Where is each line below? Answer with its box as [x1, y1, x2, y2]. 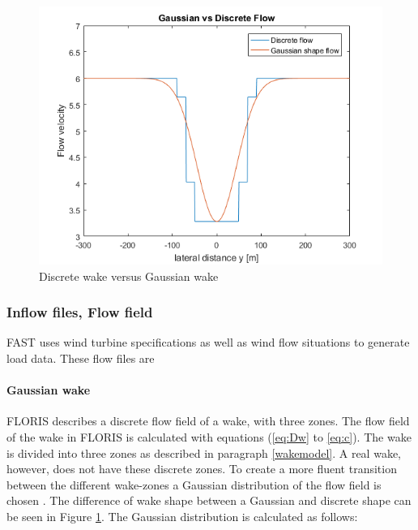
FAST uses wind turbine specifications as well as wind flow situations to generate [6, 334, 410, 351]
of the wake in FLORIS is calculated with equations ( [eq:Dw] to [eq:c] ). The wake [6, 428, 412, 445]
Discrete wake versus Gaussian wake [39, 267, 219, 284]
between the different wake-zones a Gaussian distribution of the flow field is [6, 476, 382, 493]
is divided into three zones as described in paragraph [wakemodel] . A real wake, [6, 444, 402, 461]
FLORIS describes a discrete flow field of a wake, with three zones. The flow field [6, 412, 410, 429]
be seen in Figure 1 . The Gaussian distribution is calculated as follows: [6, 507, 358, 524]
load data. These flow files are [6, 350, 155, 366]
